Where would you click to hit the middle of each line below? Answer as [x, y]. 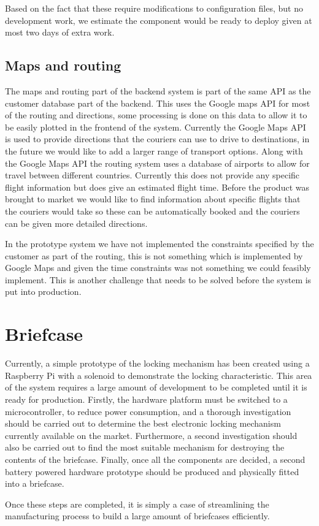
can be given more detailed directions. [76, 223]
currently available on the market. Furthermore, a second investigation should [151, 435]
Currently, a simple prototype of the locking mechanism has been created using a [157, 363]
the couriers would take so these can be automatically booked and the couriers [152, 211]
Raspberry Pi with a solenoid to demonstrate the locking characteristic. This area [159, 375]
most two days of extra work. [60, 32]
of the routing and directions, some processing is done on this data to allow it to [156, 115]
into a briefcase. [35, 483]
